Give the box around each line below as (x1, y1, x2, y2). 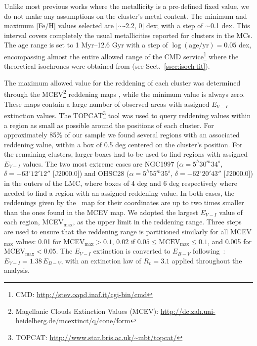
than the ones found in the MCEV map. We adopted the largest (4, 207, 198, 217)
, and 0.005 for (207, 236, 252, 246)
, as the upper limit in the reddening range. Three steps (73, 216, 242, 227)
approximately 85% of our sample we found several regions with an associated (4, 130, 240, 140)
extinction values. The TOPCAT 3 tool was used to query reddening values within (4, 109, 251, 120)
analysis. (4, 265, 30, 275)
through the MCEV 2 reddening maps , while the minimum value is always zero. (4, 87, 245, 99)
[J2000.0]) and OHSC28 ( (52, 168, 129, 178)
